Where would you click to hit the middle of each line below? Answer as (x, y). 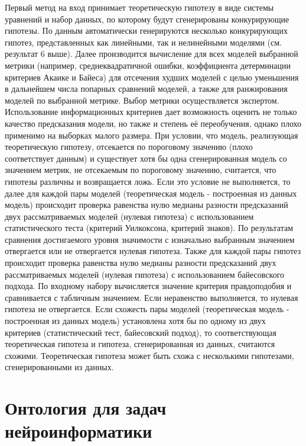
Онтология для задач (86, 408)
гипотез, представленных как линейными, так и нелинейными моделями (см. (143, 42)
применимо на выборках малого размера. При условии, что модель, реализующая (152, 135)
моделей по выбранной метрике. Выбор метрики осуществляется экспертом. (142, 100)
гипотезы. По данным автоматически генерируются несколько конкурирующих (146, 31)
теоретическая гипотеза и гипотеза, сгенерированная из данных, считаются (140, 344)
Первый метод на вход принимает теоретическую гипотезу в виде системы (139, 7)
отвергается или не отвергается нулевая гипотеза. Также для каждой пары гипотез (153, 251)
